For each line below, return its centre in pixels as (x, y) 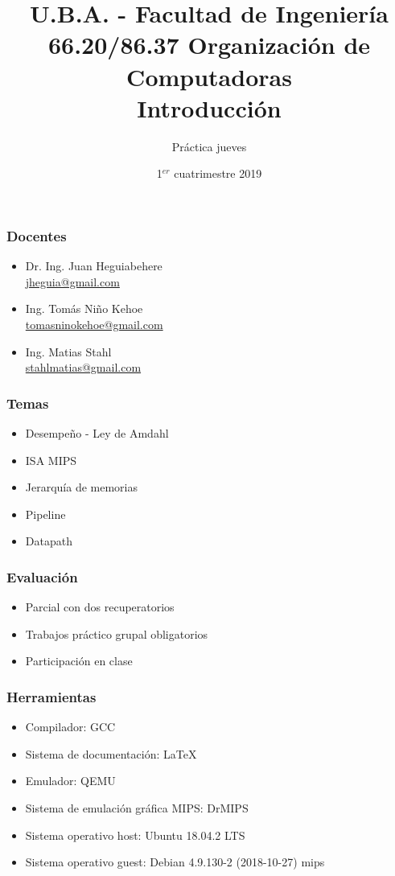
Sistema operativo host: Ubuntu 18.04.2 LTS (135, 835)
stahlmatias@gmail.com (83, 367)
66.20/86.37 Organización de (209, 45)
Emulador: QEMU (70, 781)
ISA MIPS (51, 460)
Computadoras (209, 76)
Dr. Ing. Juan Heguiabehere (94, 266)
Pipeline (45, 514)
